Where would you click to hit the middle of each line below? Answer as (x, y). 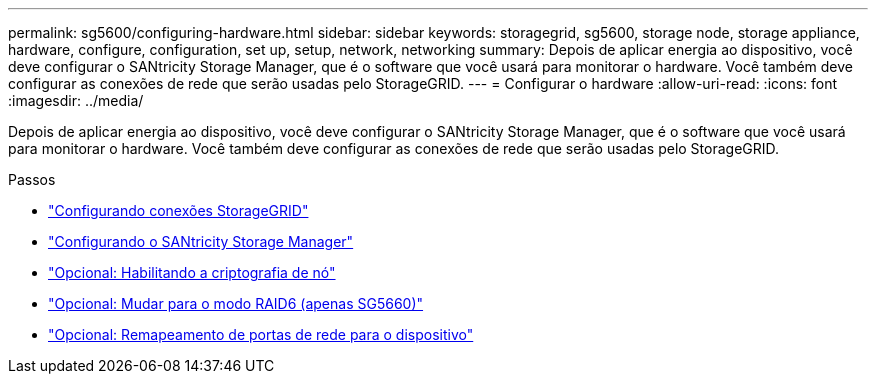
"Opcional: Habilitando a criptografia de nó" (192, 272)
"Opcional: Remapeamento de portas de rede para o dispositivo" (261, 334)
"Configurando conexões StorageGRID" (178, 210)
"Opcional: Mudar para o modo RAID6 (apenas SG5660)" (236, 303)
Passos (32, 179)
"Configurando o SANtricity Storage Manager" (201, 241)
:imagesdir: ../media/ (76, 100)
